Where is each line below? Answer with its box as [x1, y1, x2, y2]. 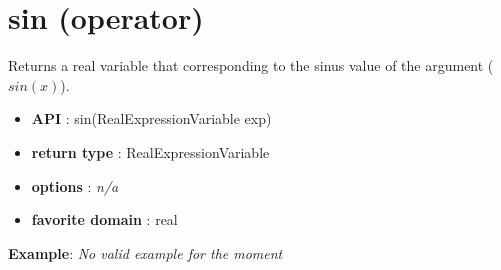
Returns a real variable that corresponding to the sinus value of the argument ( [8, 55, 494, 76]
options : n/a [31, 175, 119, 196]
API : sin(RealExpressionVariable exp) [31, 108, 272, 129]
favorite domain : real [31, 209, 178, 230]
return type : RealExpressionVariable [31, 141, 270, 162]
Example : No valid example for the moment [8, 242, 283, 263]
